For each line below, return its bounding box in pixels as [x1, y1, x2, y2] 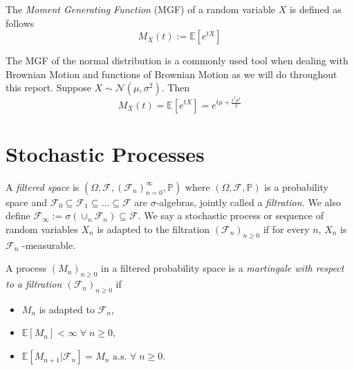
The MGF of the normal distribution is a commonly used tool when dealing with [6, 53, 348, 68]
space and [6, 194, 47, 209]
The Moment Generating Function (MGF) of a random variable [6, 2, 276, 16]
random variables [6, 221, 78, 236]
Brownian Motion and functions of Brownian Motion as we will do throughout [6, 66, 337, 81]
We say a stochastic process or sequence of [144, 208, 324, 223]
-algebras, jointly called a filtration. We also [156, 194, 341, 209]
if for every [263, 221, 310, 236]
